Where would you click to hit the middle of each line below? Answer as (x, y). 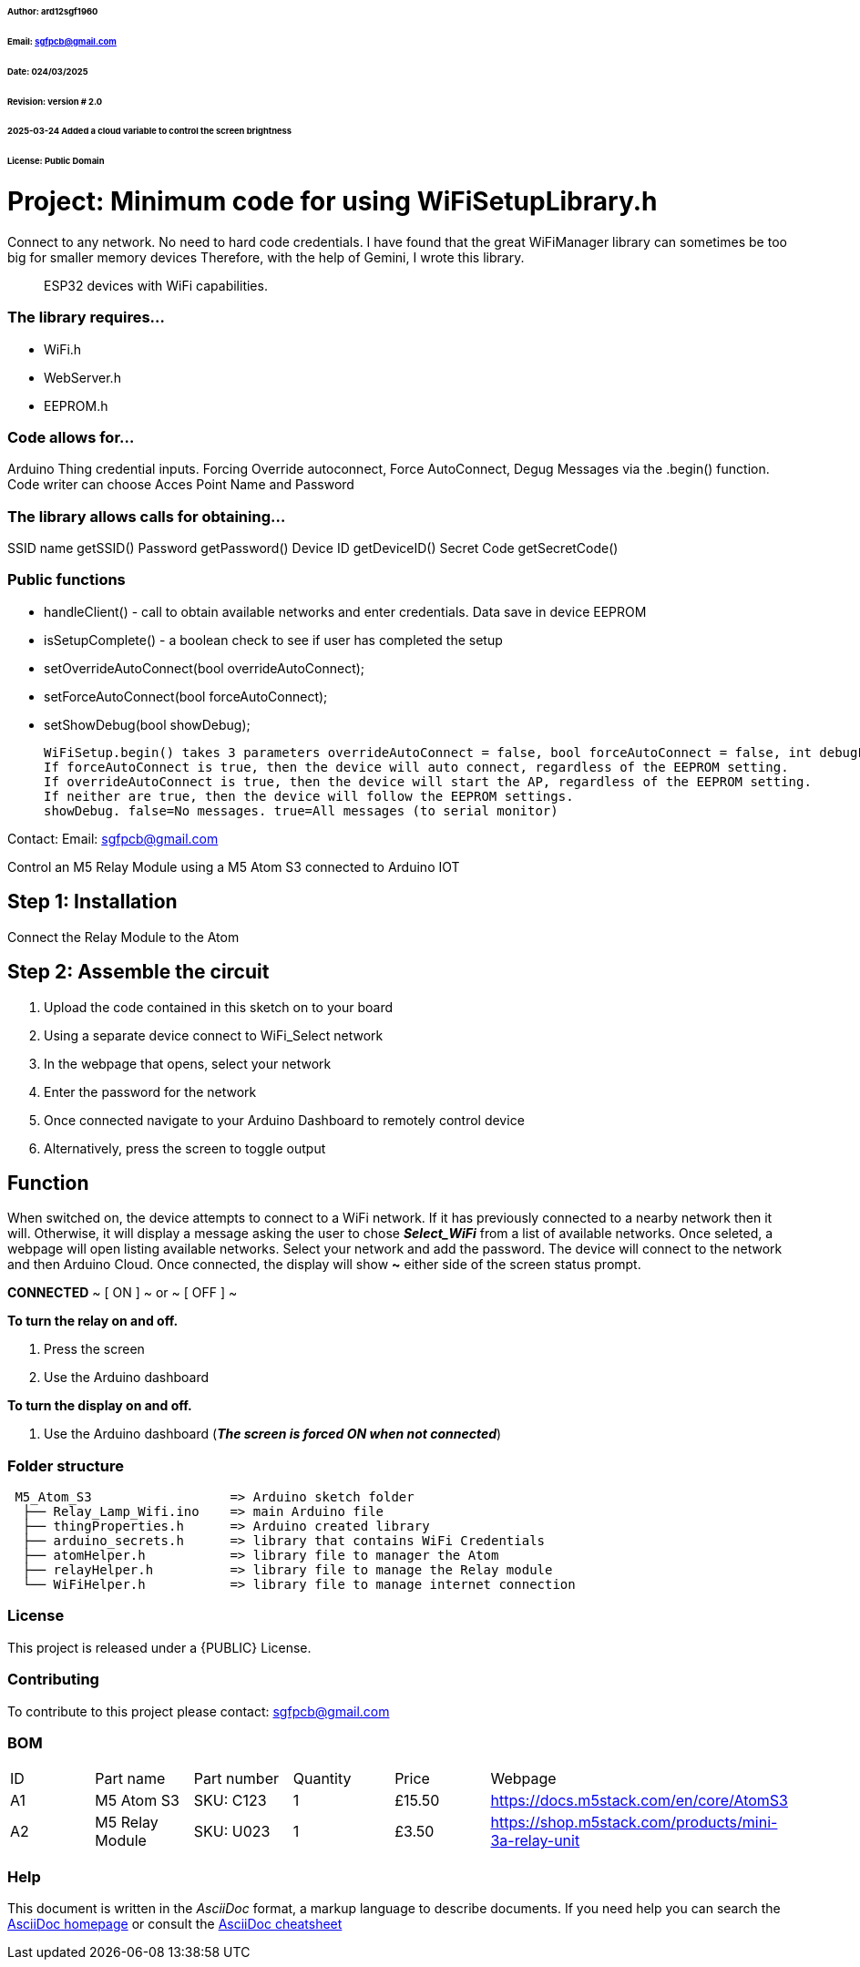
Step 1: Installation (92, 902)
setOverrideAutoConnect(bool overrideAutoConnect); (205, 668)
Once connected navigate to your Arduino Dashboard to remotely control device (284, 1120)
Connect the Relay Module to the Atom (123, 937)
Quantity (322, 1779)
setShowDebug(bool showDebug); (147, 724)
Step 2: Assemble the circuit (138, 972)
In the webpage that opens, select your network (188, 1063)
